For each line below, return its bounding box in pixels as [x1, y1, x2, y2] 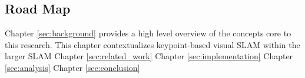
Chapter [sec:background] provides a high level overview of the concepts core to [5, 27, 291, 39]
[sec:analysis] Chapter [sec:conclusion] [5, 61, 140, 73]
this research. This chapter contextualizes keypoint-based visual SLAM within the [5, 38, 300, 50]
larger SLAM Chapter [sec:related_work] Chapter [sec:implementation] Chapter [5, 50, 293, 62]
